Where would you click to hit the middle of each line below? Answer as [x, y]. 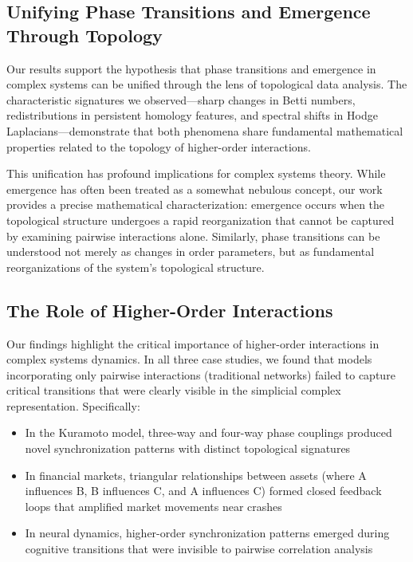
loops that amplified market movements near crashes [153, 506]
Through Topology [85, 35]
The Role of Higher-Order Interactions [170, 310]
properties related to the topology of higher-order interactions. [159, 146]
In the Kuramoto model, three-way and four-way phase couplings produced [208, 432]
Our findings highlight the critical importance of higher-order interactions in [193, 343]
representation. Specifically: [73, 405]
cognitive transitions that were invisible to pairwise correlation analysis [199, 549]
